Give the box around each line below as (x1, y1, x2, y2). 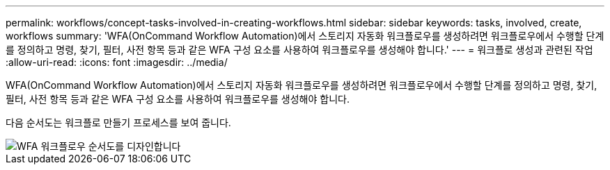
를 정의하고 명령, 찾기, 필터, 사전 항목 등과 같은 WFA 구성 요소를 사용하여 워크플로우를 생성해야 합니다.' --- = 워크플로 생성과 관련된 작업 (6, 44, 593, 56)
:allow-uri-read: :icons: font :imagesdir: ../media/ (6, 56, 228, 68)
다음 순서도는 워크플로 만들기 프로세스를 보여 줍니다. (6, 117, 231, 128)
